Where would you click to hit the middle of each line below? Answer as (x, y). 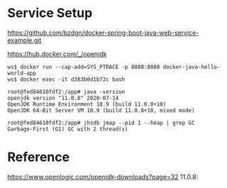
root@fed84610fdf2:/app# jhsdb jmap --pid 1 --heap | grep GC (101, 123)
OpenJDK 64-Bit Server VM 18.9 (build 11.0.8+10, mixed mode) (101, 110)
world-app (22, 73)
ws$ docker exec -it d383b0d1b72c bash (66, 79)
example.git (24, 40)
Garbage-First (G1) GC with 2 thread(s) (68, 129)
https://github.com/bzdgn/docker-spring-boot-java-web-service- (103, 33)
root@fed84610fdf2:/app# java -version (66, 92)
